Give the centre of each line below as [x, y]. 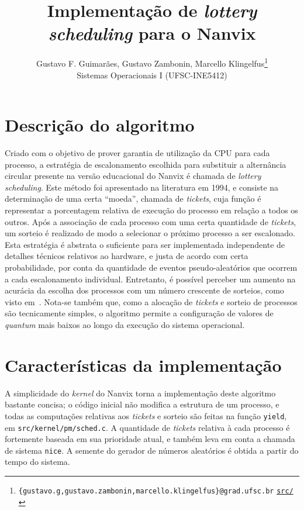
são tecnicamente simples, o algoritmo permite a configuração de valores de [139, 313]
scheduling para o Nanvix [152, 33]
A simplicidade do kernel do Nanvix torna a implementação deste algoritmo [140, 393]
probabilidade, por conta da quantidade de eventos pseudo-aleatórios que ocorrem [151, 267]
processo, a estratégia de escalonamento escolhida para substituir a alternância [146, 164]
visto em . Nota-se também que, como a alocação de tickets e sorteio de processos [151, 301]
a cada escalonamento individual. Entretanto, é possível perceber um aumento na [150, 279]
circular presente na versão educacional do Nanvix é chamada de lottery [133, 176]
